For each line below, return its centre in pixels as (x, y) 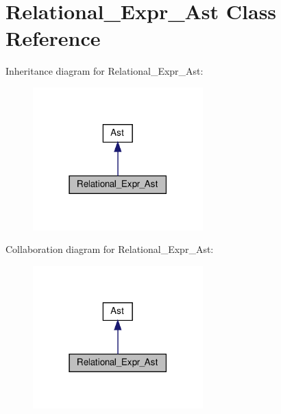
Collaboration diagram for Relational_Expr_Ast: (110, 249)
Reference (53, 38)
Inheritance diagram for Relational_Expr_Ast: (105, 71)
